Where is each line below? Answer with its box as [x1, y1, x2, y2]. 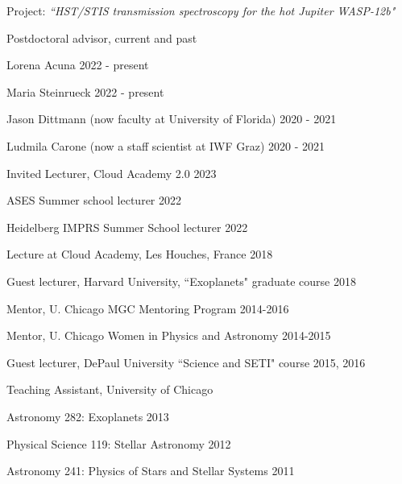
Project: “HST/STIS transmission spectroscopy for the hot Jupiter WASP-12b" [6, 2, 396, 19]
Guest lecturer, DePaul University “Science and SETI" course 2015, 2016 [6, 354, 366, 370]
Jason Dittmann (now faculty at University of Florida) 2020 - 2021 [6, 110, 337, 127]
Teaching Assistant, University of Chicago [6, 381, 213, 398]
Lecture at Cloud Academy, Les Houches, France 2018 [6, 246, 273, 263]
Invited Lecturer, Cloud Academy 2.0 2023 [6, 164, 217, 181]
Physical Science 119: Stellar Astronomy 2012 [6, 435, 231, 452]
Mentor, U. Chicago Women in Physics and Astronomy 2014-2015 [6, 327, 331, 344]
